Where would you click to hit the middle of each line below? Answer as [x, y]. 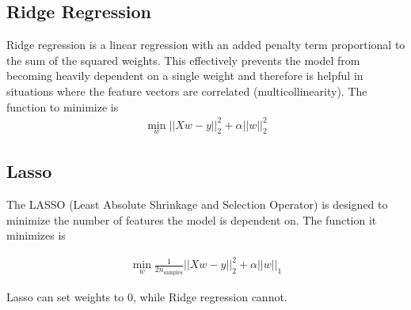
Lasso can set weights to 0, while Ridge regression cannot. [147, 296]
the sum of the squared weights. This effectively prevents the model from [183, 60]
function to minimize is [63, 106]
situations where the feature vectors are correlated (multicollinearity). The [187, 91]
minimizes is [36, 235]
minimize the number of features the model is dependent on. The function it [192, 219]
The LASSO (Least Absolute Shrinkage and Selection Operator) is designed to [197, 204]
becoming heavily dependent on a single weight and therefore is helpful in [185, 76]
